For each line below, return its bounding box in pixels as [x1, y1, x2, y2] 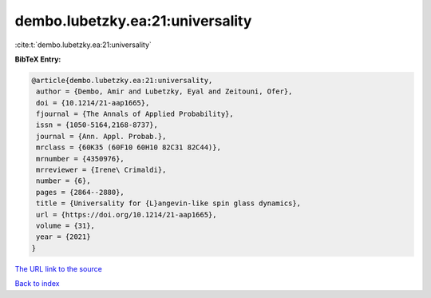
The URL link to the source [14, 264, 103, 273]
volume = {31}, [36, 221, 96, 230]
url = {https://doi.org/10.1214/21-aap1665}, [36, 210, 217, 219]
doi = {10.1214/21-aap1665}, [36, 98, 150, 107]
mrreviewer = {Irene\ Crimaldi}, [36, 165, 167, 175]
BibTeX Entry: [14, 54, 61, 64]
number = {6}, [36, 177, 91, 185]
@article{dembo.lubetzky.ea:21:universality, [31, 76, 213, 85]
